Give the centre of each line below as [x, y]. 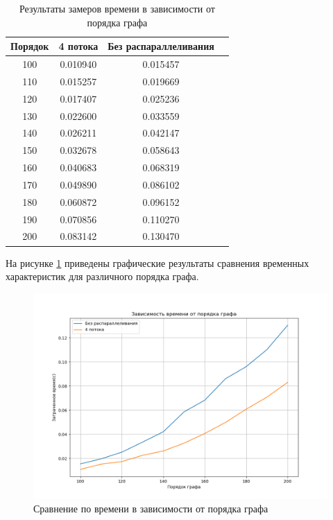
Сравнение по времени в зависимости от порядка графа [151, 509]
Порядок [30, 46]
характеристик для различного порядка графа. [102, 276]
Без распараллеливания [161, 46]
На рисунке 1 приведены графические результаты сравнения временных [157, 262]
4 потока [78, 46]
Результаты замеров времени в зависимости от [117, 8]
